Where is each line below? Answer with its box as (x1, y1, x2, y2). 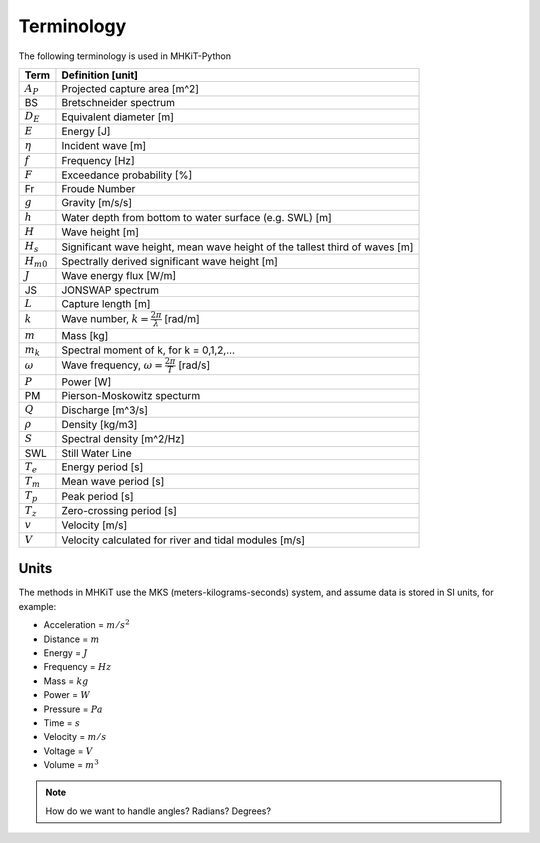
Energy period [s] (61, 460, 144, 474)
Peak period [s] (61, 489, 134, 503)
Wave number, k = (61, 311, 150, 325)
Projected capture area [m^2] (61, 82, 200, 96)
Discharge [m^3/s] (61, 403, 149, 417)
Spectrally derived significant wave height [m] (61, 255, 279, 269)
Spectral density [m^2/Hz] (61, 432, 185, 446)
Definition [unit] (61, 68, 139, 82)
